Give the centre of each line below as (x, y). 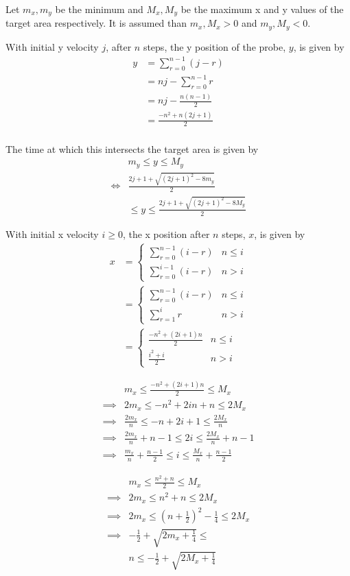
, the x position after (166, 233)
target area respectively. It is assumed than (96, 23)
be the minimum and (99, 9)
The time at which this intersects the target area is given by (132, 148)
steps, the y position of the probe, (214, 46)
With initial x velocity (52, 233)
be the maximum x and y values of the (262, 9)
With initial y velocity (52, 46)
